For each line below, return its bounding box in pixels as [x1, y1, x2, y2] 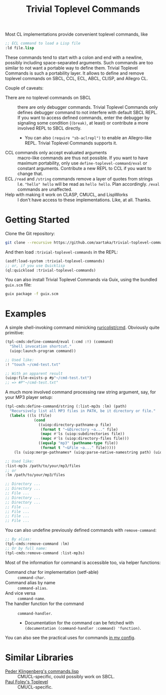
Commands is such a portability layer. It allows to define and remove [5, 70, 144, 76]
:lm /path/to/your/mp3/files [5, 473, 65, 478]
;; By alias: [5, 537, 32, 542]
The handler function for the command [5, 601, 84, 607]
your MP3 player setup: [5, 394, 53, 400]
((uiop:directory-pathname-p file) [38, 422, 112, 427]
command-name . [17, 595, 45, 601]
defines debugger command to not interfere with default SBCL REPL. [17, 109, 158, 115]
